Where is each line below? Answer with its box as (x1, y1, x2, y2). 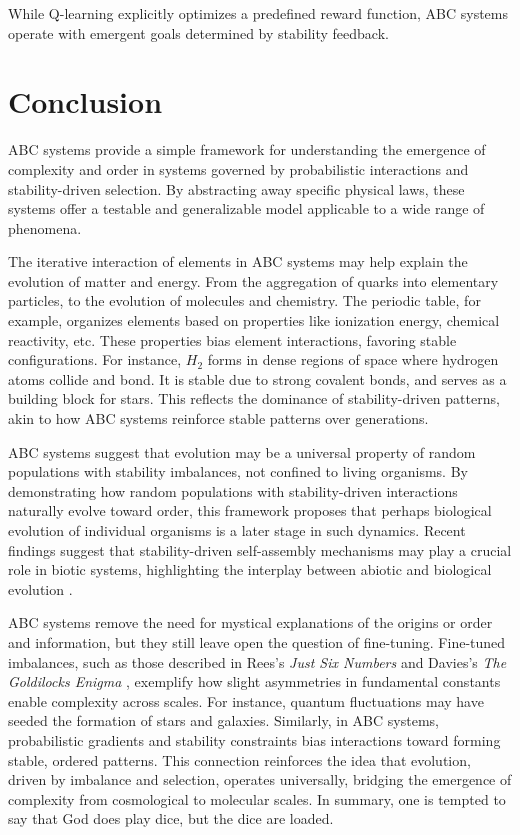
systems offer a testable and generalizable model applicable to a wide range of (8, 198, 485, 219)
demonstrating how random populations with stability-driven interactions (8, 480, 458, 501)
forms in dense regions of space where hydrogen (207, 349, 499, 370)
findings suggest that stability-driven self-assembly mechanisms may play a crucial (8, 539, 512, 560)
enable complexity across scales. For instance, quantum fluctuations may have (8, 690, 484, 711)
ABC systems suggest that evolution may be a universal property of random (8, 441, 476, 462)
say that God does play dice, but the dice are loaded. (8, 808, 334, 829)
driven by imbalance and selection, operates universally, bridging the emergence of (8, 769, 512, 790)
